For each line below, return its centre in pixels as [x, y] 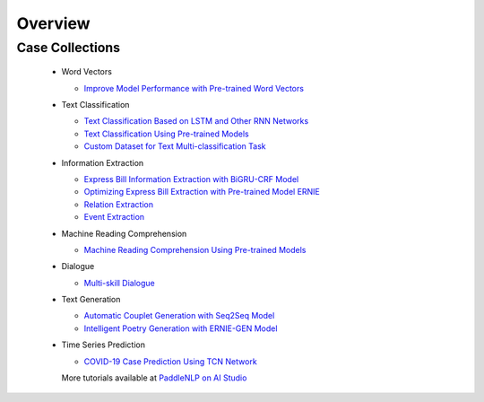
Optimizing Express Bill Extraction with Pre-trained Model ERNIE [202, 192]
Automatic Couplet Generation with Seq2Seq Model [179, 316]
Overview [53, 23]
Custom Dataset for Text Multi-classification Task [175, 146]
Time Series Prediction [103, 345]
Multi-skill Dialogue [120, 283]
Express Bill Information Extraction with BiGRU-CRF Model [191, 179]
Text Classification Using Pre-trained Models [167, 134]
